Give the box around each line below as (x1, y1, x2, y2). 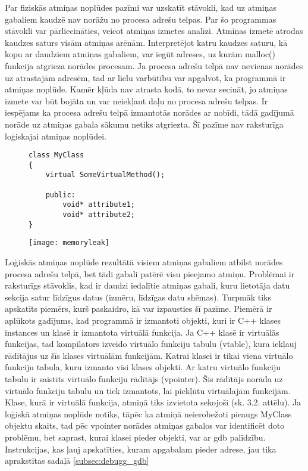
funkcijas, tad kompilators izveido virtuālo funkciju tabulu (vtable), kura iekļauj (5, 337, 297, 350)
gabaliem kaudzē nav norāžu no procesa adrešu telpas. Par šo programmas (5, 13, 276, 25)
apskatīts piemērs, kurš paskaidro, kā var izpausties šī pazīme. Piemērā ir (5, 302, 272, 315)
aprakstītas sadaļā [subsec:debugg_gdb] (5, 454, 149, 467)
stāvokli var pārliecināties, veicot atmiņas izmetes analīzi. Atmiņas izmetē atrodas (5, 24, 303, 37)
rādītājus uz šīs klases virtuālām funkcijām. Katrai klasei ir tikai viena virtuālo (5, 349, 293, 361)
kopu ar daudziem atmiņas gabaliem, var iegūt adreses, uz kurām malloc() (5, 48, 275, 60)
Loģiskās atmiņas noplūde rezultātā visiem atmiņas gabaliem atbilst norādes (5, 256, 283, 268)
